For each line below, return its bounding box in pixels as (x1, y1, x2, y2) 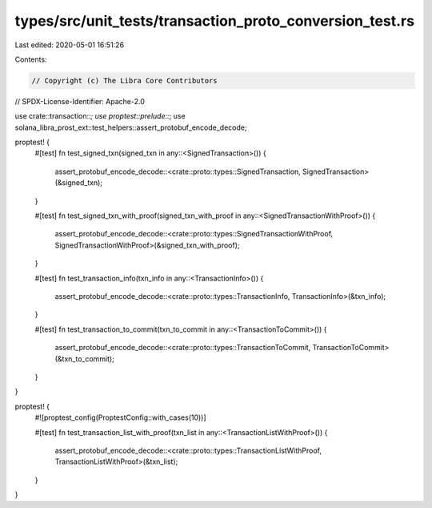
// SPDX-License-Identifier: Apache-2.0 (14, 96, 146, 106)
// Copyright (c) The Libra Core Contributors (31, 76, 218, 85)
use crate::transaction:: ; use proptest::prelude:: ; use (14, 111, 186, 121)
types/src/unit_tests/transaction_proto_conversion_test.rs (14, 12, 415, 30)
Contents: (14, 54, 47, 64)
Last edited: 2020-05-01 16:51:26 (14, 40, 124, 50)
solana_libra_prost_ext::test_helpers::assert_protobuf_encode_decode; (14, 123, 247, 132)
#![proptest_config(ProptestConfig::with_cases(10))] (34, 413, 207, 422)
